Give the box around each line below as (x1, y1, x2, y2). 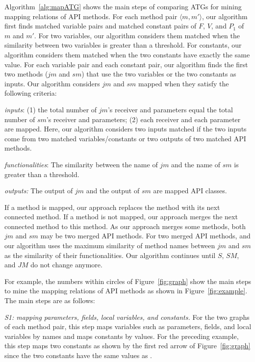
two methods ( (4, 69, 48, 79)
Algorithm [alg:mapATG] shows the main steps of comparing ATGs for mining (4, 1, 242, 11)
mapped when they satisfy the (138, 78, 229, 88)
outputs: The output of (4, 185, 73, 196)
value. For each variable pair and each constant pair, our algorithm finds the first (4, 59, 248, 69)
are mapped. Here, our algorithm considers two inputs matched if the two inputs (4, 124, 247, 134)
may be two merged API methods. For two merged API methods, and (40, 231, 251, 241)
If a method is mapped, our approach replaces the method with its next (4, 202, 220, 212)
